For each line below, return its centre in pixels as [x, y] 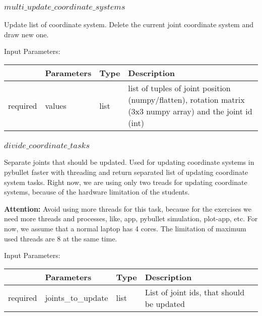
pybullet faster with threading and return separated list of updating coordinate [126, 172]
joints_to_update [77, 298]
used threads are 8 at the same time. [61, 238]
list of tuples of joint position [179, 88]
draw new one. [26, 34]
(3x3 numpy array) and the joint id [190, 111]
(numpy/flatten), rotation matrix [186, 100]
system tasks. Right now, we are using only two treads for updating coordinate [126, 182]
